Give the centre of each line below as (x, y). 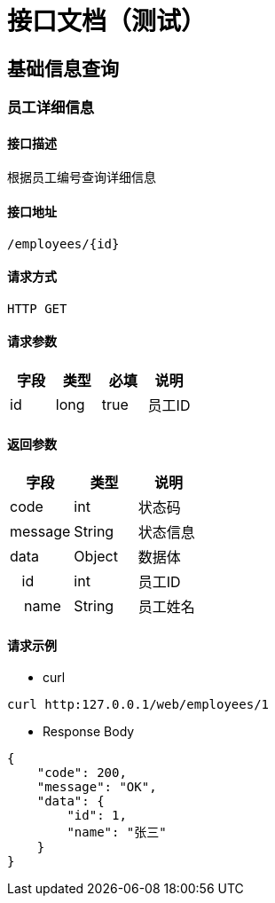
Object (96, 557)
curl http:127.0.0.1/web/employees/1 (138, 705)
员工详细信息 (51, 108)
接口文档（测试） (107, 21)
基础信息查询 (63, 68)
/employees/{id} (63, 243)
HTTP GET (37, 308)
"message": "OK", (97, 787)
